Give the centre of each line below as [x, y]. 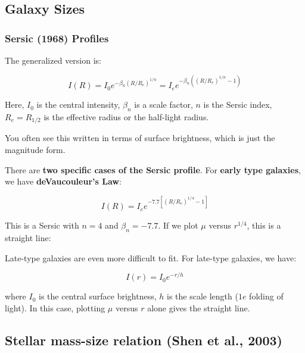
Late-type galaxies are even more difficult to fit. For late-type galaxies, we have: [151, 257]
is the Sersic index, [238, 104]
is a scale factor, [164, 104]
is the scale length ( [202, 296]
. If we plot [178, 225]
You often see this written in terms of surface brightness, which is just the [140, 138]
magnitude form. [35, 149]
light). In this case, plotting [55, 307]
